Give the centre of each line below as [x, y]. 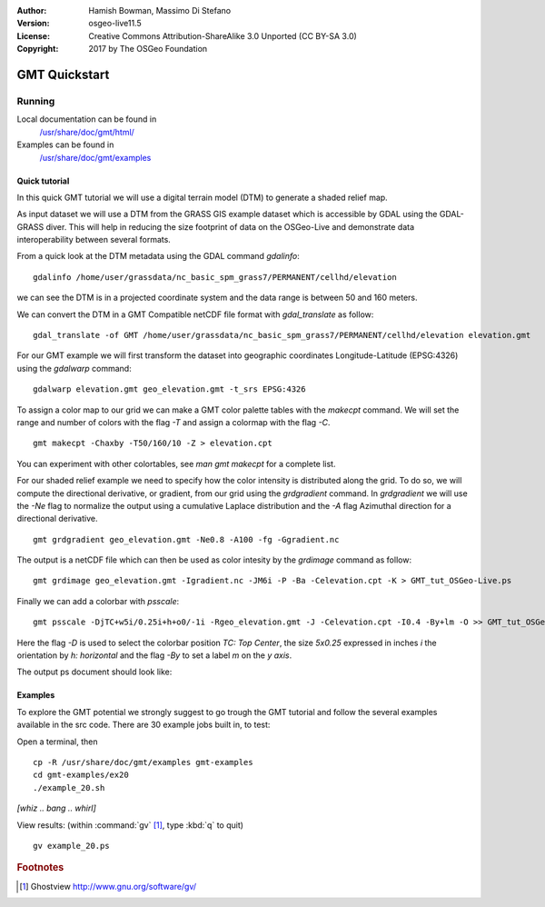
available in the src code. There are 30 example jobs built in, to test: [144, 725]
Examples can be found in [65, 145]
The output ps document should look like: [94, 672]
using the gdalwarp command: [74, 368]
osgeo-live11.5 [115, 24]
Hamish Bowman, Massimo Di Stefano [160, 10]
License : [33, 35]
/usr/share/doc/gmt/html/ [87, 132]
